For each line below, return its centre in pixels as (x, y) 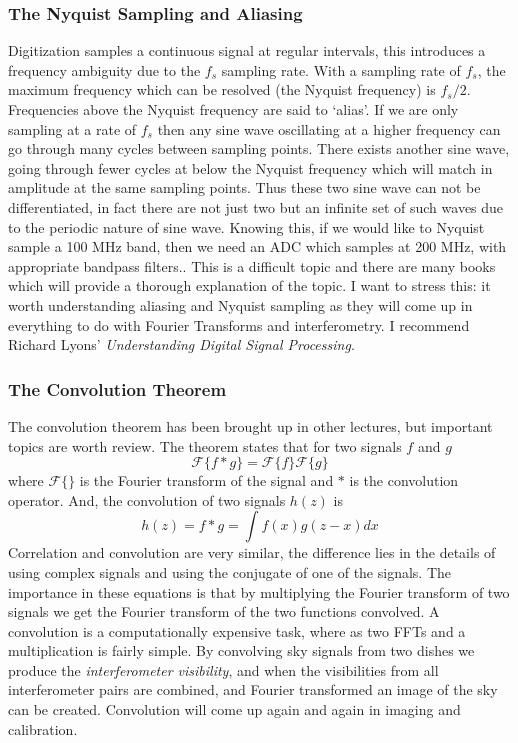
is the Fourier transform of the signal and (206, 480)
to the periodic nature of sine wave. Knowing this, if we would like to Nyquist (246, 226)
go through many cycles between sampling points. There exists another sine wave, (259, 148)
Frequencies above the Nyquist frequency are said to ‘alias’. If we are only (233, 109)
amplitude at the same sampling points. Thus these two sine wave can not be (244, 187)
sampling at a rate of (72, 128)
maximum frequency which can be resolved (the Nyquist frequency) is (222, 89)
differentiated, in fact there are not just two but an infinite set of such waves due (256, 206)
